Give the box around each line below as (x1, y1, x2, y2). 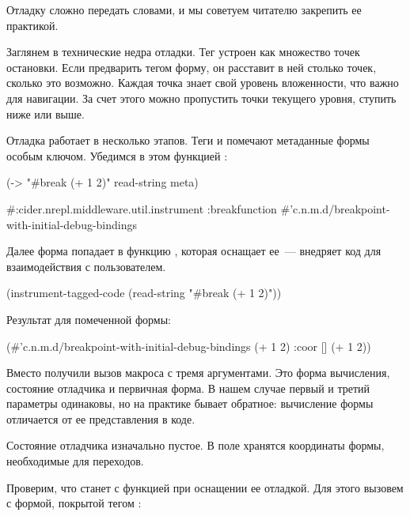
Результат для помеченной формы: (6, 311, 171, 327)
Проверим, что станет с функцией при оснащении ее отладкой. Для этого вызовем (6, 479, 404, 495)
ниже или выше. (6, 105, 85, 122)
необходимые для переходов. (6, 453, 144, 469)
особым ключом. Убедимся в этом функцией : (6, 147, 228, 164)
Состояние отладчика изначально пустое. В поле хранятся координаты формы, (6, 437, 385, 454)
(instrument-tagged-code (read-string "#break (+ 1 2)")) (6, 284, 282, 301)
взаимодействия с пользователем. (6, 258, 166, 274)
